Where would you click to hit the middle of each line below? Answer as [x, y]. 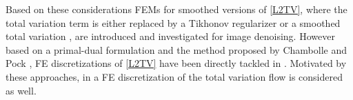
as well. [21, 90]
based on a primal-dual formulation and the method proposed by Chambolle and [176, 49]
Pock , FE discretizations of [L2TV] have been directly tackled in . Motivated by [176, 63]
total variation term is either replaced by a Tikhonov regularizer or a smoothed [173, 22]
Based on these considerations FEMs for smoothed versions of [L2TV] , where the [176, 9]
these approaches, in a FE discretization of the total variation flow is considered [174, 76]
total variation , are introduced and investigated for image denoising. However [170, 36]
